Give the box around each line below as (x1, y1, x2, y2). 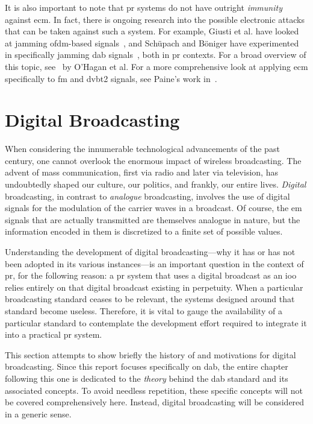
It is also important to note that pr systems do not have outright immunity (5, 1, 282, 13)
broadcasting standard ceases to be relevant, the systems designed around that (5, 293, 295, 305)
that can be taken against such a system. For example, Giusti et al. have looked (5, 25, 299, 37)
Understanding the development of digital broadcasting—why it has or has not (5, 245, 296, 258)
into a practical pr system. (5, 328, 102, 341)
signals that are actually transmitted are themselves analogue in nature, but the (5, 213, 300, 226)
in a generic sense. (5, 407, 72, 420)
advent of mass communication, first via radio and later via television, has (5, 166, 278, 179)
